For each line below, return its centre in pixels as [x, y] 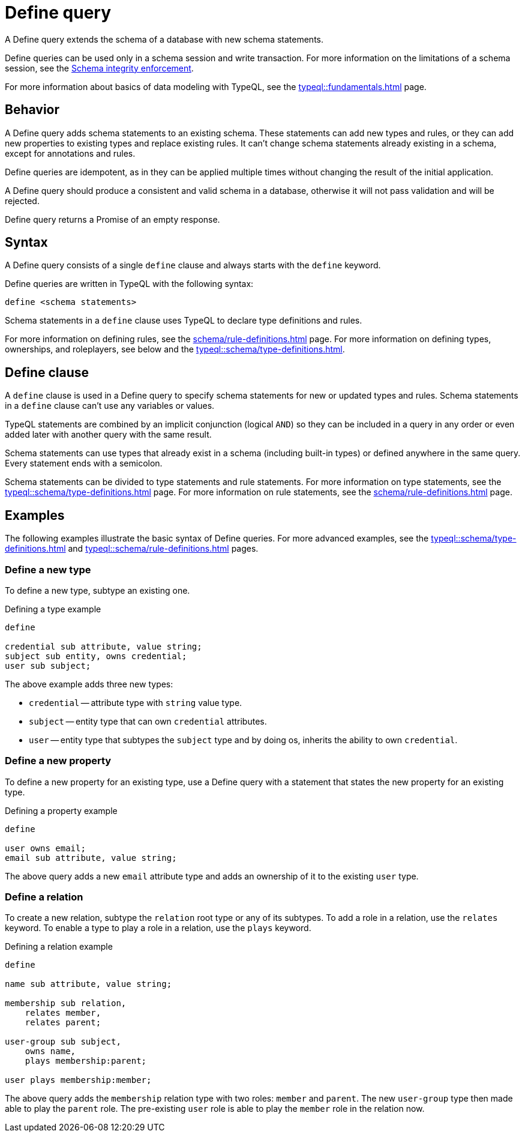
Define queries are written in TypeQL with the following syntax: [129, 284]
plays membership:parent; [86, 1061]
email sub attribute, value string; [91, 858]
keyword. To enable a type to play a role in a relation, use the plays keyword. [158, 928]
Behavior [32, 110]
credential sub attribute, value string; [103, 646]
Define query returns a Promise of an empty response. [112, 219]
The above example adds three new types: [89, 684]
